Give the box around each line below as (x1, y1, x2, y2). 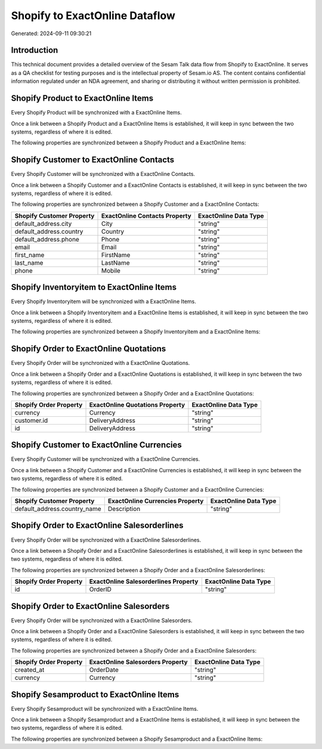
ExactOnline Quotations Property (89, 400, 185, 408)
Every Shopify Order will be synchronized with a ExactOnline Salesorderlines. (11, 536, 202, 543)
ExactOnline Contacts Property (101, 212, 192, 220)
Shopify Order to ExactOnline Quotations (11, 343, 166, 354)
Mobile (101, 266, 120, 274)
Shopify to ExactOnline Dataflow (11, 9, 176, 22)
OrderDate (89, 666, 119, 674)
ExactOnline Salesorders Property (89, 658, 188, 666)
